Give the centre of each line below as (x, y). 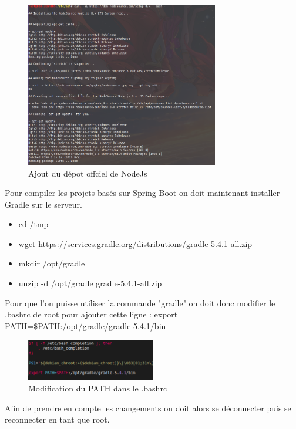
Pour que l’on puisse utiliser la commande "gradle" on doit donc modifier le (140, 303)
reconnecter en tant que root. (57, 419)
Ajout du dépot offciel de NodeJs (88, 173)
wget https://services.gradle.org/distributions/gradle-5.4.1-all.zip (135, 243)
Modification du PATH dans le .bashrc (98, 388)
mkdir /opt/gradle (52, 263)
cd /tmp (33, 224)
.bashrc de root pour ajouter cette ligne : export (91, 314)
